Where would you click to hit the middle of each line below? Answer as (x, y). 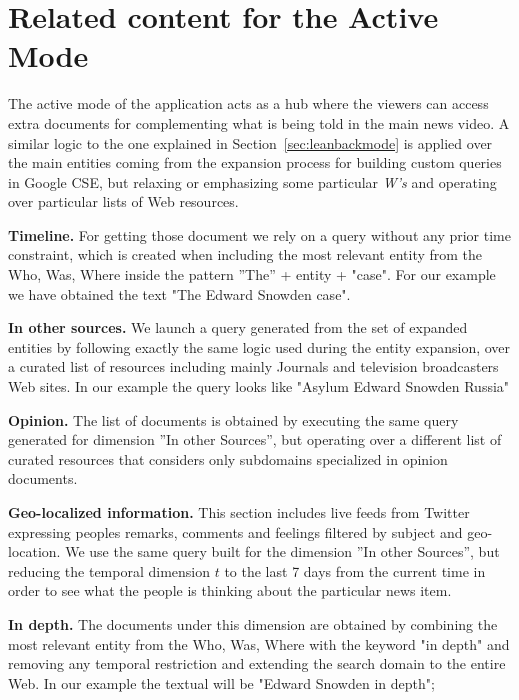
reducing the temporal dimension (109, 570)
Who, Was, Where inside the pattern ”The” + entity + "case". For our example (252, 274)
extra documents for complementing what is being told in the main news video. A (259, 122)
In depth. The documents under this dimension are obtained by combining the (253, 623)
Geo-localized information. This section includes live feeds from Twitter (239, 512)
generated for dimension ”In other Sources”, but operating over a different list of (255, 439)
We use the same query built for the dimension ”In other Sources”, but (282, 551)
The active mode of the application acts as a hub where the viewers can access (248, 103)
